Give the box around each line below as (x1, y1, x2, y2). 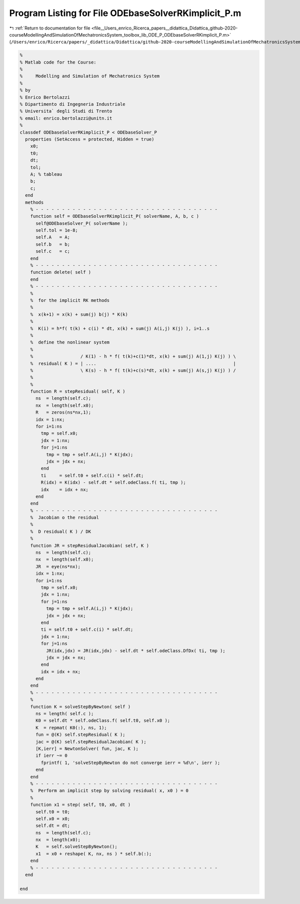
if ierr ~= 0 (35, 753, 67, 758)
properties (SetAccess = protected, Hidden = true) (25, 137, 154, 142)
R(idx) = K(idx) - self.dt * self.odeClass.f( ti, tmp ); (40, 480, 186, 486)
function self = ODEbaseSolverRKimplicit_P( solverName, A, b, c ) (30, 213, 199, 219)
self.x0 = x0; (35, 816, 70, 821)
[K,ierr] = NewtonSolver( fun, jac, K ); (35, 746, 138, 751)
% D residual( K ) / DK (30, 529, 91, 534)
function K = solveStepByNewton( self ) (30, 704, 131, 709)
